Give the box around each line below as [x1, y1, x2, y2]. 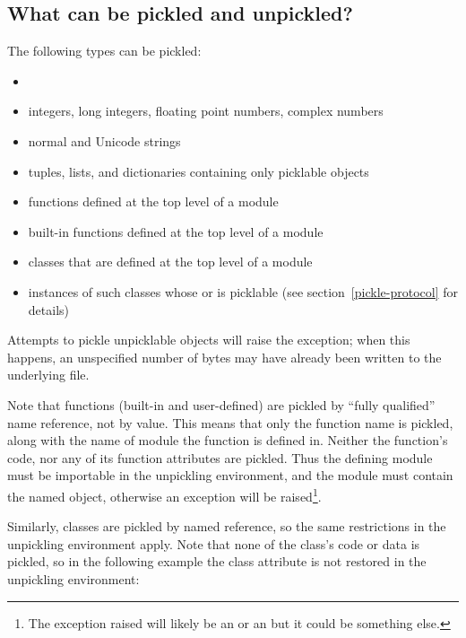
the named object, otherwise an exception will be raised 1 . [7, 484, 322, 505]
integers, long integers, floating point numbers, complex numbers [28, 101, 384, 120]
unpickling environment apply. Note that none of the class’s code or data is [7, 534, 420, 553]
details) [28, 300, 69, 319]
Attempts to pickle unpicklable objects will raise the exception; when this [7, 330, 410, 349]
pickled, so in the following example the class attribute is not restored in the [7, 552, 427, 571]
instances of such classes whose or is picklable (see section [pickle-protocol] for [28, 282, 458, 301]
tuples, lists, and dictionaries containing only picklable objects [28, 162, 369, 180]
